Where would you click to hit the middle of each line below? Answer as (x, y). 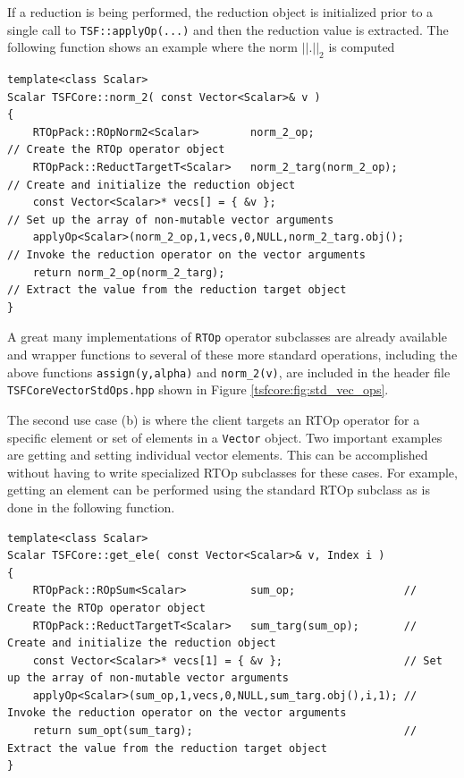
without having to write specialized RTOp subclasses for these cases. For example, (232, 472)
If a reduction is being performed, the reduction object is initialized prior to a (220, 12)
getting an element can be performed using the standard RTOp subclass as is (219, 490)
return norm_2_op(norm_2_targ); (129, 272)
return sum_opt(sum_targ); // (225, 731)
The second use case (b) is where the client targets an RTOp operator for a (214, 419)
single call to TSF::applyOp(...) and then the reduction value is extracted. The (228, 29)
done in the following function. (91, 507)
